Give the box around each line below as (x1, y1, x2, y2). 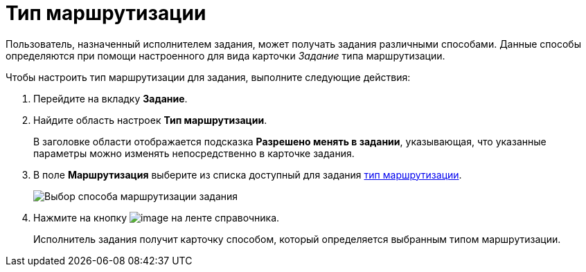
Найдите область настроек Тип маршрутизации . (33, 114, 267, 126)
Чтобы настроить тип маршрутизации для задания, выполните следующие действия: (6, 71, 411, 83)
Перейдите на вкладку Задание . (33, 92, 188, 105)
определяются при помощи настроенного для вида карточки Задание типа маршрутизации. (6, 49, 445, 62)
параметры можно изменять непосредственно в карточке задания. (33, 147, 355, 159)
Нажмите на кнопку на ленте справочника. (33, 211, 280, 224)
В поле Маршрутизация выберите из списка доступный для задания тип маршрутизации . (33, 168, 462, 181)
